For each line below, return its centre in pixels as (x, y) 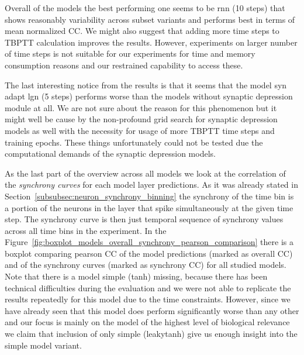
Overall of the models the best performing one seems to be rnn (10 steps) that (145, 8)
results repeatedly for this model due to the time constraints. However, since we (148, 299)
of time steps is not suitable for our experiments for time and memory (130, 54)
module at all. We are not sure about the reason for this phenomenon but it (141, 107)
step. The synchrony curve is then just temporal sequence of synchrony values (144, 219)
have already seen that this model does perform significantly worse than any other (152, 310)
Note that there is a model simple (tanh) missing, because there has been (136, 276)
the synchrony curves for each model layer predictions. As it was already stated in (151, 185)
